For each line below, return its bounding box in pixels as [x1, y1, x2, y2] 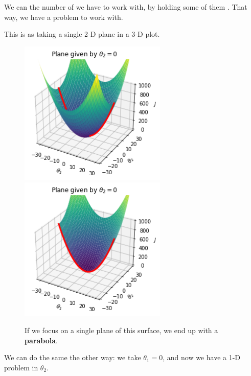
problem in [4, 362, 38, 372]
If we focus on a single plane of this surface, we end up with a [25, 325, 218, 336]
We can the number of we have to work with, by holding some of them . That [4, 2, 247, 12]
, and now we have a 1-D [163, 352, 241, 363]
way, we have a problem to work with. [4, 11, 123, 22]
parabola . [25, 335, 58, 345]
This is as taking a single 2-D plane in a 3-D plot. [4, 29, 160, 39]
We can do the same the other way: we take [4, 352, 141, 363]
